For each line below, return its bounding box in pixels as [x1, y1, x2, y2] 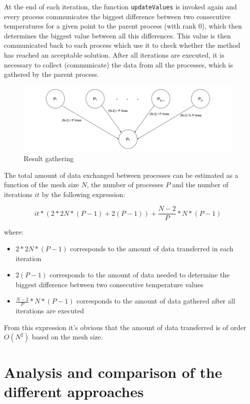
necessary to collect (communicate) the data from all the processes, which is [4, 59, 233, 69]
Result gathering [24, 153, 74, 163]
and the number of [172, 179, 228, 190]
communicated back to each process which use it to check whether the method [4, 40, 241, 50]
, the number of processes [87, 179, 163, 190]
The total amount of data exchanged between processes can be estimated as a [4, 169, 238, 180]
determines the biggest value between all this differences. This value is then [4, 30, 231, 40]
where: [4, 227, 24, 237]
